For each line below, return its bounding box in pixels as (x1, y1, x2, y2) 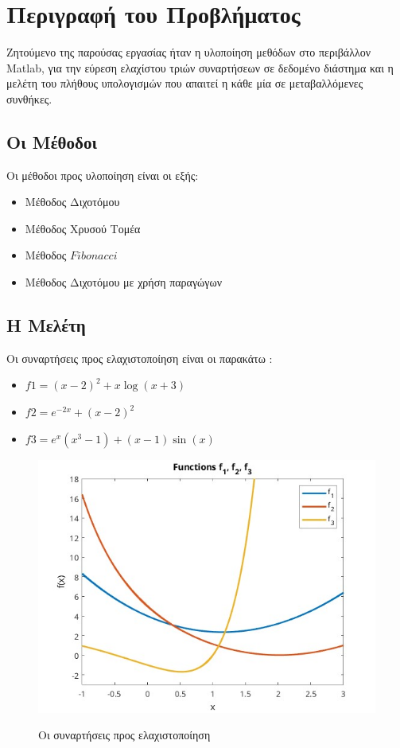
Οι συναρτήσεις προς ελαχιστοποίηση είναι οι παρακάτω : (6, 349, 273, 366)
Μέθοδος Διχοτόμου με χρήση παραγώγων (25, 274, 223, 290)
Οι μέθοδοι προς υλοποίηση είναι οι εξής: (6, 166, 199, 183)
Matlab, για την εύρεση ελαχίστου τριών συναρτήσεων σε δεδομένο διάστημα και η (6, 59, 394, 76)
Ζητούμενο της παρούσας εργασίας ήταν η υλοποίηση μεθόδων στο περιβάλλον (6, 44, 371, 60)
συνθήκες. (6, 90, 52, 107)
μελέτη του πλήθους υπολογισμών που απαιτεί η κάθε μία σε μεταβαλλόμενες (6, 75, 363, 92)
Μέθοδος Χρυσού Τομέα (25, 220, 141, 236)
